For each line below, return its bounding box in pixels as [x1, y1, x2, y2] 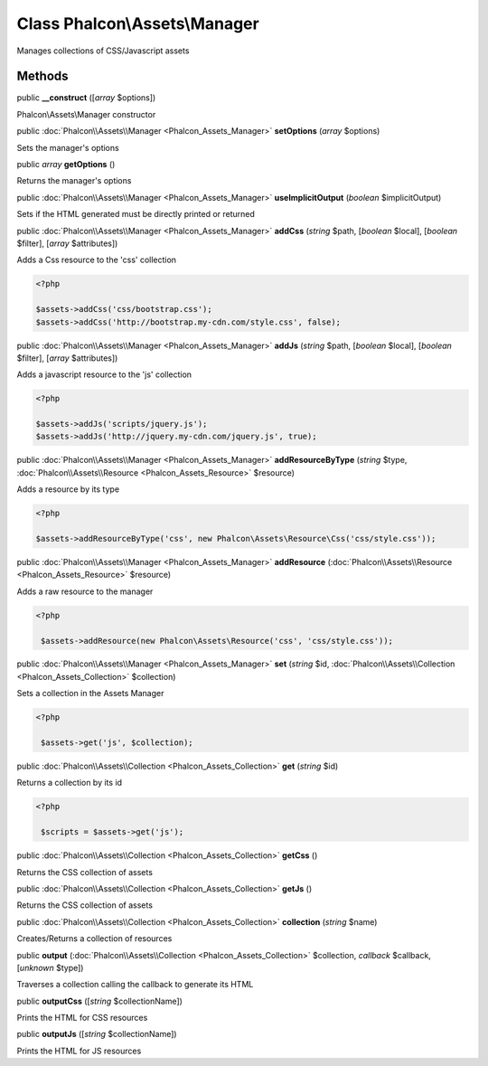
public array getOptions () [16, 159, 116, 170]
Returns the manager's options [16, 175, 132, 186]
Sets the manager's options [16, 142, 119, 153]
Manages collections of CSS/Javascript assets [16, 45, 190, 56]
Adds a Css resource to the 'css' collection [16, 254, 176, 266]
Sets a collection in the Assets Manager [16, 688, 164, 699]
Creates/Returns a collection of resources [16, 933, 173, 944]
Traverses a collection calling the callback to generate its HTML [16, 979, 254, 990]
